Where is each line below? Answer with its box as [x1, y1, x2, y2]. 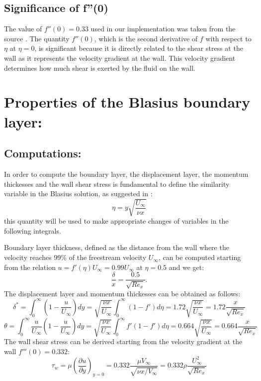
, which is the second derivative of [94, 33, 198, 43]
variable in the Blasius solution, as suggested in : [4, 188, 153, 199]
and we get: [169, 261, 204, 272]
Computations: [4, 145, 82, 161]
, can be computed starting [158, 252, 241, 262]
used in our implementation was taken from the [90, 23, 236, 34]
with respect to [205, 33, 252, 43]
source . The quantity [4, 33, 70, 43]
